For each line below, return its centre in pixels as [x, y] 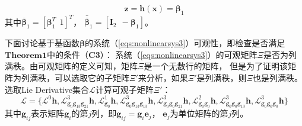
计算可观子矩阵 [124, 89]
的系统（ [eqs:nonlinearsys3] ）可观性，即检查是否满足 [185, 43]
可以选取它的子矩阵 [92, 78]
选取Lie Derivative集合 [47, 89]
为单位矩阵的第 [199, 113]
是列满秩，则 [222, 78]
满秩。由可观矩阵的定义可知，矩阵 [71, 66]
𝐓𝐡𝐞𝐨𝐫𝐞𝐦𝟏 [26, 55]
